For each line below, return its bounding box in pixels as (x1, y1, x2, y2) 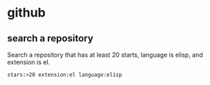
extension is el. (7, 58, 51, 66)
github (7, 5, 46, 21)
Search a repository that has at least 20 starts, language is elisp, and (7, 50, 203, 59)
